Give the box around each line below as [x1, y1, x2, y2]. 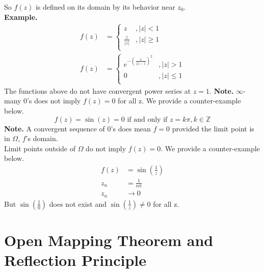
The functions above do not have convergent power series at [4, 85, 191, 96]
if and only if [127, 116, 168, 123]
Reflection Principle [4, 250, 146, 270]
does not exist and [49, 198, 107, 209]
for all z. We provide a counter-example [118, 95, 241, 106]
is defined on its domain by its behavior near [35, 2, 175, 12]
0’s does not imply [23, 95, 81, 106]
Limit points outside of [4, 143, 75, 153]
